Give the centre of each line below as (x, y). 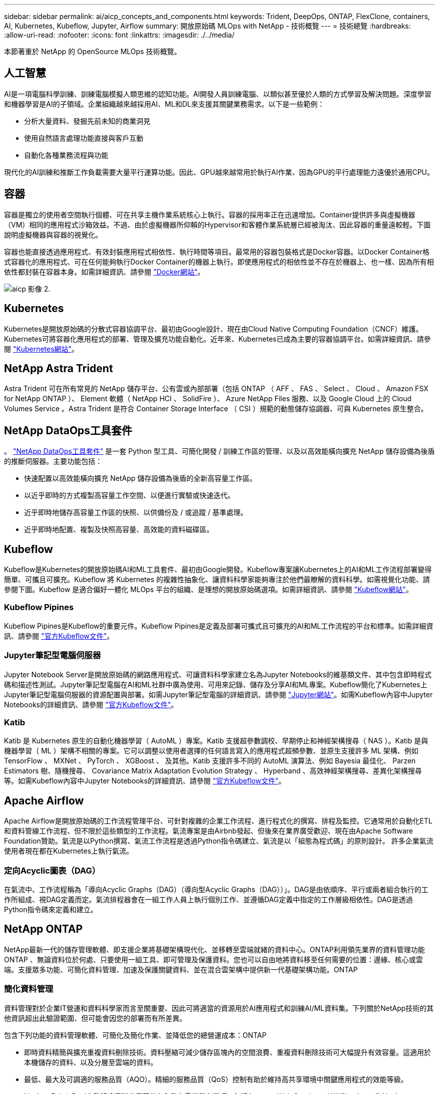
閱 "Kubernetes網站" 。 (41, 349)
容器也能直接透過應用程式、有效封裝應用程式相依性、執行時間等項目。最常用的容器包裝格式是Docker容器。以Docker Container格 (217, 251)
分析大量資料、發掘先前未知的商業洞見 (87, 121)
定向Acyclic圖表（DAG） (52, 870)
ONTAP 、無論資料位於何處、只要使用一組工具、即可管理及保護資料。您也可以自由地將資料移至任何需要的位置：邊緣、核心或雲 (213, 959)
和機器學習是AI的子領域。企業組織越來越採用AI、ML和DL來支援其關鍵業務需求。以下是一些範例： (164, 104)
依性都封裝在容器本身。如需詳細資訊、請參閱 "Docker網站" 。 (104, 271)
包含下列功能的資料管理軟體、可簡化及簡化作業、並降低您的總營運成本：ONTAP (135, 1035)
